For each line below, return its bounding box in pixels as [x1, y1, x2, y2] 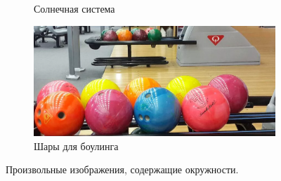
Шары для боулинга [34, 138, 119, 153]
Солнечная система [34, 1, 115, 15]
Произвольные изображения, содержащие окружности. [6, 162, 239, 177]
